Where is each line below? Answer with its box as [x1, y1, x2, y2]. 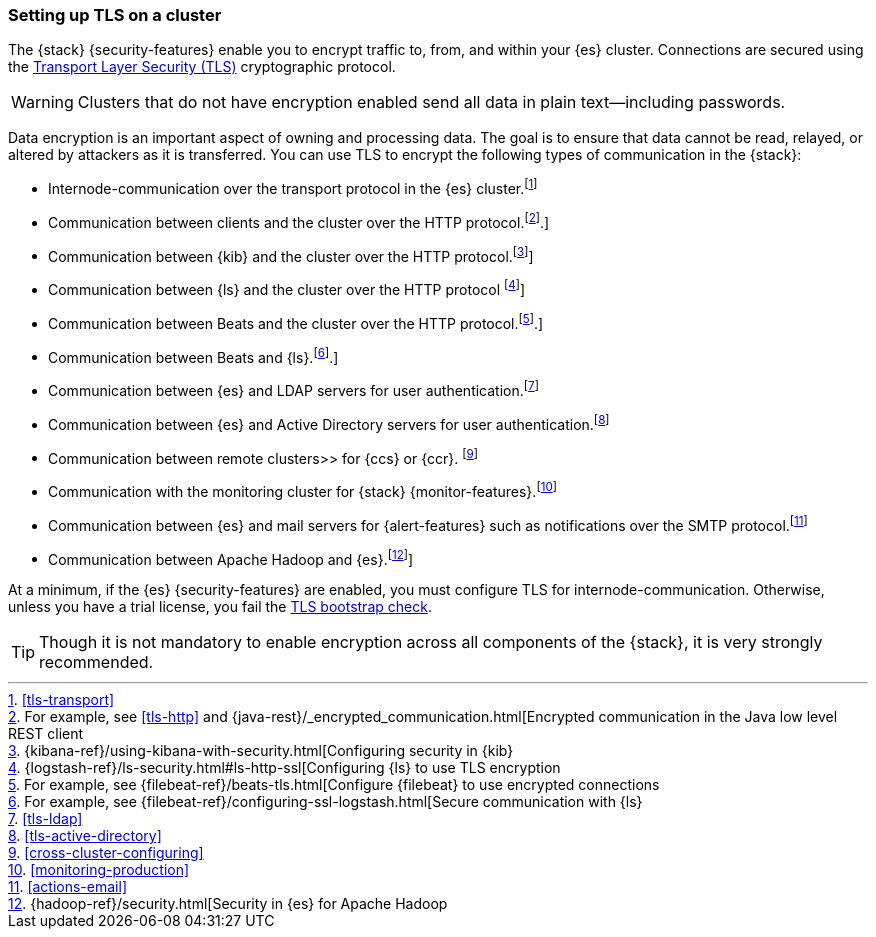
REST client [8, 725, 84, 743]
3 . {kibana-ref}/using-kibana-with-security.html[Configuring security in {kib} [8, 742, 514, 760]
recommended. [39, 652, 154, 673]
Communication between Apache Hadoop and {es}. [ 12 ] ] [48, 547, 414, 568]
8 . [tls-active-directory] [8, 827, 162, 845]
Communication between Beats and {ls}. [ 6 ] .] [48, 345, 339, 366]
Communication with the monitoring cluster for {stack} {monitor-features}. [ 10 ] [48, 480, 558, 500]
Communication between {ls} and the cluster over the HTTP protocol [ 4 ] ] [48, 278, 526, 298]
